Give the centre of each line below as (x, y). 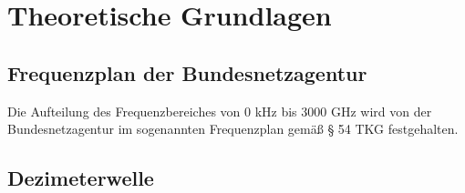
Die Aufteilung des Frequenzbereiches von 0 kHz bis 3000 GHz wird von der (220, 111)
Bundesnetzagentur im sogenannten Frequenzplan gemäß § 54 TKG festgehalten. (233, 129)
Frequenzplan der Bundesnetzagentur (187, 72)
